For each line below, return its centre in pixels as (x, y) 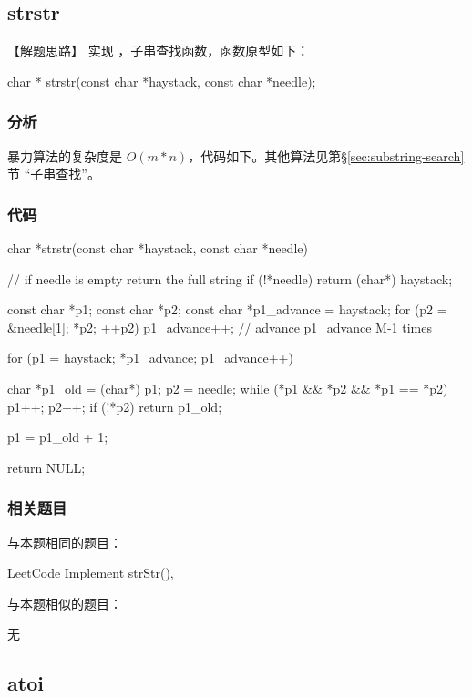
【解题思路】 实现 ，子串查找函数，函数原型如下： (159, 51)
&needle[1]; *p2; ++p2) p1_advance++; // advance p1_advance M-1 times (220, 327)
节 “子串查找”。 (54, 174)
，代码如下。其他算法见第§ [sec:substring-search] (326, 155)
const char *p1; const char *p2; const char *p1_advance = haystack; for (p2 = (227, 309)
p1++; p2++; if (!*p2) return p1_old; (115, 406)
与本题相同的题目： (65, 542)
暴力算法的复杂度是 (65, 155)
